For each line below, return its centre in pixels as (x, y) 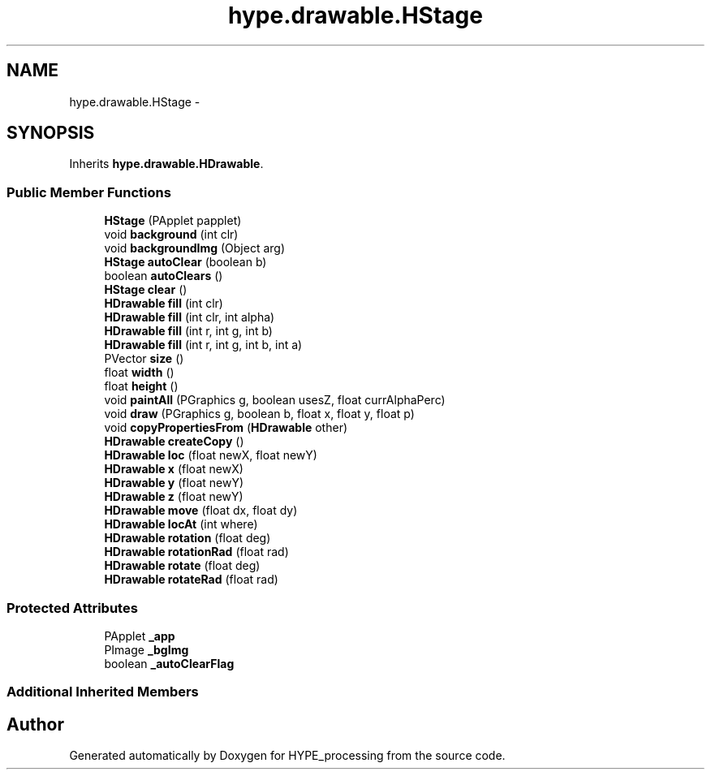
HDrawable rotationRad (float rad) (196, 552)
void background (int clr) (171, 235)
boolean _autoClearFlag (169, 663)
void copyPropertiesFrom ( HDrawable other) (226, 428)
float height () (141, 386)
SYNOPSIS (51, 133)
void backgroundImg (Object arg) (194, 248)
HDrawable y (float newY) (174, 483)
